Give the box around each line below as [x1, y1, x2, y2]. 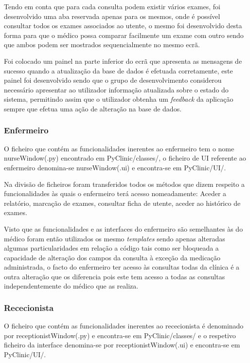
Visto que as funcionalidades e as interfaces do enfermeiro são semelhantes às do [4, 223, 243, 234]
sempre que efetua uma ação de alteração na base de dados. [4, 103, 182, 113]
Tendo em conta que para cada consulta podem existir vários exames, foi [4, 1, 220, 11]
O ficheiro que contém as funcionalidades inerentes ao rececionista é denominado [4, 321, 244, 331]
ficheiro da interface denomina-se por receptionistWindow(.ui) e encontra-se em [4, 340, 240, 350]
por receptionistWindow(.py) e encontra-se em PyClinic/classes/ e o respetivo [4, 330, 236, 340]
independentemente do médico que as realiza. [4, 281, 139, 291]
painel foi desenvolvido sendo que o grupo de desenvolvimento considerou [4, 75, 222, 85]
